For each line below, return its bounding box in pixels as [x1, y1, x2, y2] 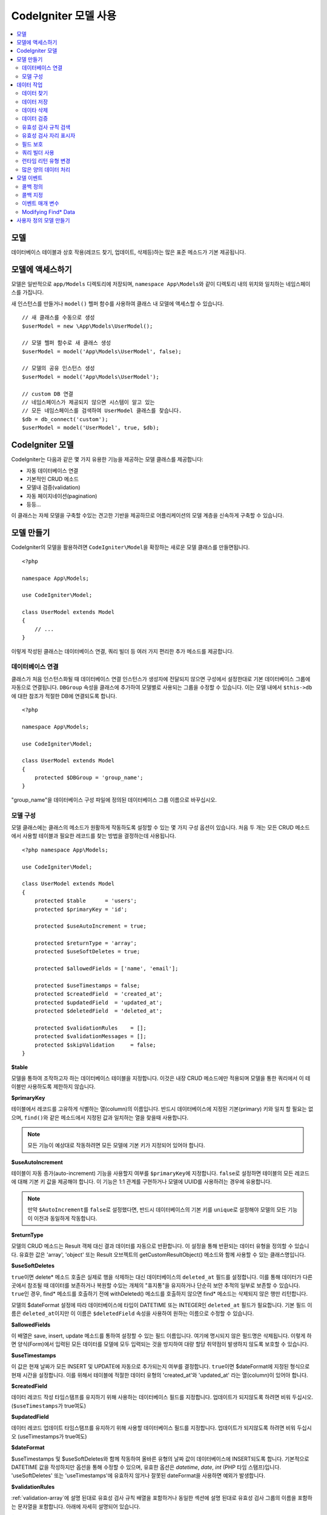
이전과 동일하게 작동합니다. [33, 1214, 97, 1222]
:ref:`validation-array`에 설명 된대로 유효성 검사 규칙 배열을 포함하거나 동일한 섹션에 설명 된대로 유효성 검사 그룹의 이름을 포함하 [11, 1494, 313, 1502]
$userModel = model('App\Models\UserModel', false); [22, 348, 182, 355]
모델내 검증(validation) [26, 484, 81, 491]
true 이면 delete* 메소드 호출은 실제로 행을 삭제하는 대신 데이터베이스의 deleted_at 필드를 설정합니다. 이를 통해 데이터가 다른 [11, 1273, 313, 1280]
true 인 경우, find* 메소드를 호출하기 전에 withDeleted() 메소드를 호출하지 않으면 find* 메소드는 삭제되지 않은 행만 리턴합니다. [11, 1290, 308, 1297]
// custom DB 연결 [22, 390, 74, 397]
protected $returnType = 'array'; [34, 940, 137, 947]
